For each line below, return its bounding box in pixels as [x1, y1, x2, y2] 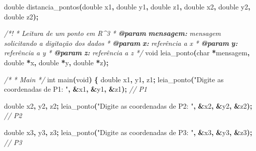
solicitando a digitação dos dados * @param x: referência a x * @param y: [4, 37, 238, 48]
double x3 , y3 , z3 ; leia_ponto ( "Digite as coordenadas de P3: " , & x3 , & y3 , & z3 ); [4, 127, 253, 137]
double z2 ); [4, 11, 39, 21]
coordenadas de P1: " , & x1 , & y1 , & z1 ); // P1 [4, 84, 147, 94]
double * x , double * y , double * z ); [4, 57, 109, 67]
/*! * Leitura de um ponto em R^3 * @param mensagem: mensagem [4, 28, 221, 38]
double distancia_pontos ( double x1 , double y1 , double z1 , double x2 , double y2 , [4, 1, 251, 11]
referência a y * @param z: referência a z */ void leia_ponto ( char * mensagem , [4, 47, 250, 58]
